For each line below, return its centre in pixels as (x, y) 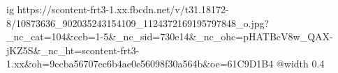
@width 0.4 (300, 64)
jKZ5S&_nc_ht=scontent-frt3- (73, 50)
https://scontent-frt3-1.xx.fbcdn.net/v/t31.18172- (123, 9)
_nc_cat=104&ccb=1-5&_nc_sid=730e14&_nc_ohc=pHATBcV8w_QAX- (170, 36)
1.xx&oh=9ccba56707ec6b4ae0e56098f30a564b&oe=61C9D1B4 (140, 64)
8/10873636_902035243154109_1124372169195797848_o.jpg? (138, 23)
